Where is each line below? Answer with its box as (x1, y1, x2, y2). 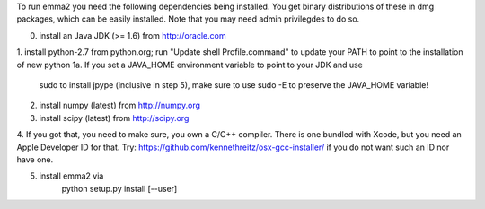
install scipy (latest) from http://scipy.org (39, 112, 190, 123)
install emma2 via (39, 170, 104, 181)
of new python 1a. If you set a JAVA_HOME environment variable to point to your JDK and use (16, 59, 364, 70)
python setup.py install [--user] (61, 183, 178, 194)
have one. (16, 153, 54, 165)
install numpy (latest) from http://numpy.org (39, 100, 201, 111)
